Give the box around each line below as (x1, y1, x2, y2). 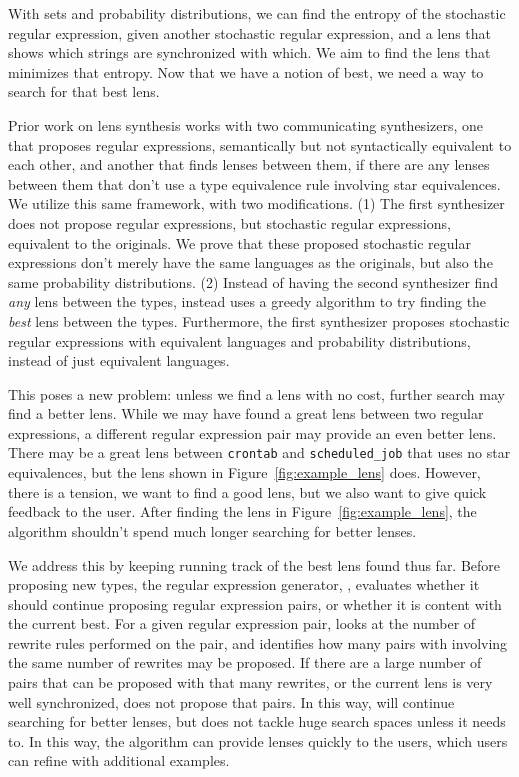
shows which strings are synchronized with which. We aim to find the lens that (8, 42, 491, 63)
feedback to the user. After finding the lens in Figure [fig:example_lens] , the (8, 501, 477, 522)
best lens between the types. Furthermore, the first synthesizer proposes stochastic (8, 310, 510, 331)
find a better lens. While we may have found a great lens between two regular (8, 403, 484, 424)
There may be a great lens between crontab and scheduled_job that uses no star (8, 442, 511, 463)
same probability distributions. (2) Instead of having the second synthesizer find (8, 271, 498, 292)
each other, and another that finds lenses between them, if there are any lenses (8, 154, 490, 175)
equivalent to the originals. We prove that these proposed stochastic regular (8, 232, 471, 253)
